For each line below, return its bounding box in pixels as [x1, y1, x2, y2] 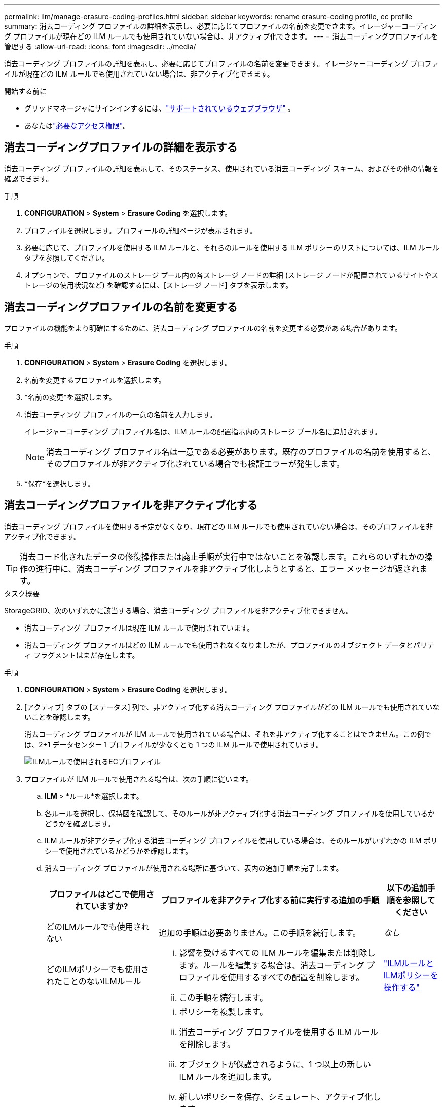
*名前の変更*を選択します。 [24, 392, 116, 401]
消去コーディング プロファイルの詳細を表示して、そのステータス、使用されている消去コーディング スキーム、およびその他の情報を [4, 164, 439, 173]
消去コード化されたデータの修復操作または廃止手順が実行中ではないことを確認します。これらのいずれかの [20, 551, 425, 562]
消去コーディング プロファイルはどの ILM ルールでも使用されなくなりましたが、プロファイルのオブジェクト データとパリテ [24, 640, 434, 649]
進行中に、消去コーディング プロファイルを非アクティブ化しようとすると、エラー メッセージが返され [36, 563, 420, 574]
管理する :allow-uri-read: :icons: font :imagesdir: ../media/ [4, 42, 196, 51]
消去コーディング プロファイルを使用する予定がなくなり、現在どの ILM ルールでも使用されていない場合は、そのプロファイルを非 [4, 522, 433, 531]
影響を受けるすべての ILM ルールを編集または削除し [179, 947, 376, 958]
